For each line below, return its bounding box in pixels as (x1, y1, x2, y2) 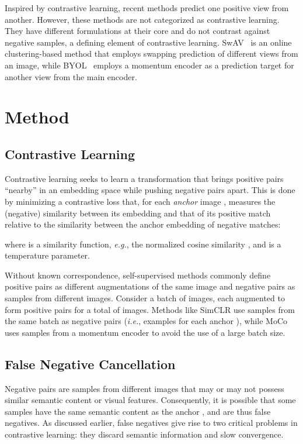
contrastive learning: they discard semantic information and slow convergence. (5, 428, 284, 440)
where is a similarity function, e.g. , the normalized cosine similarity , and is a (5, 238, 281, 250)
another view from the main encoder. (5, 70, 137, 82)
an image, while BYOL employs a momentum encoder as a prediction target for (5, 58, 294, 71)
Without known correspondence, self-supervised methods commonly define (5, 269, 271, 281)
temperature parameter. (5, 249, 90, 261)
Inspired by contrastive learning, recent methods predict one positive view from (5, 2, 289, 13)
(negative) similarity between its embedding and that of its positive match (5, 206, 271, 219)
